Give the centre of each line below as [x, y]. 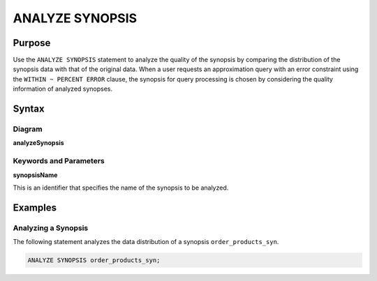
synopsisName [35, 175]
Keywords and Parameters [59, 161]
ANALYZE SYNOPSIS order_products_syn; [94, 260]
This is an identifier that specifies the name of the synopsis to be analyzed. [121, 188]
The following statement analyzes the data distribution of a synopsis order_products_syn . [146, 242]
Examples [35, 207]
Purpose [32, 43]
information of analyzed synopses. [63, 89]
